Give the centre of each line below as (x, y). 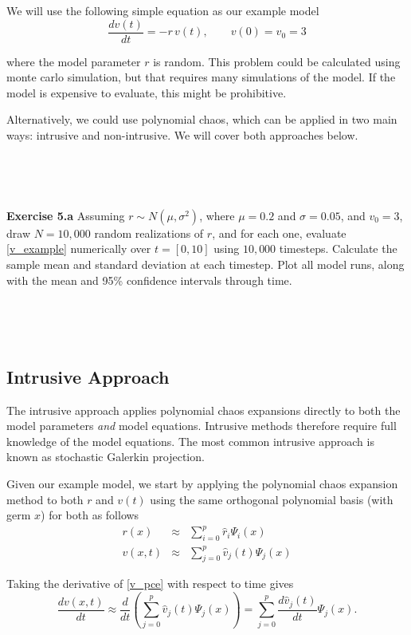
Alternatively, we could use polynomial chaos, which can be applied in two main (202, 119)
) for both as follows (90, 515)
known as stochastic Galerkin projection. (106, 457)
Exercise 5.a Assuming (66, 215)
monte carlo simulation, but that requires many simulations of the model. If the (201, 77)
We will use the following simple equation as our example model (163, 10)
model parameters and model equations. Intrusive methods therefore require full (202, 426)
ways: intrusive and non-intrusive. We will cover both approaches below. (182, 135)
